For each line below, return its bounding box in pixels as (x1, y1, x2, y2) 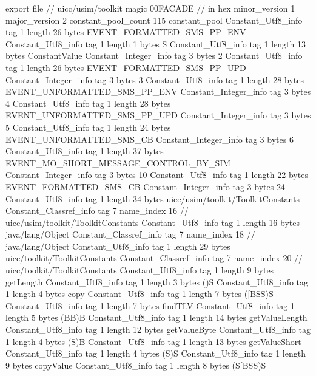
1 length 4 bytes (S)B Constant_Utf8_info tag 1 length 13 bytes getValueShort (5, 335, 301, 347)
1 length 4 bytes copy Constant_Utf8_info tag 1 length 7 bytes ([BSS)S (5, 287, 274, 300)
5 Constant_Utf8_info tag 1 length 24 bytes (5, 120, 171, 133)
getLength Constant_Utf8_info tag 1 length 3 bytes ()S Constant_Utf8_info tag (5, 275, 309, 288)
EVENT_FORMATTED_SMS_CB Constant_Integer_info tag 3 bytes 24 (5, 180, 285, 193)
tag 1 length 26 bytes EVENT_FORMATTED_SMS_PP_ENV (5, 26, 246, 38)
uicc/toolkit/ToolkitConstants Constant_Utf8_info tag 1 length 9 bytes (5, 264, 274, 276)
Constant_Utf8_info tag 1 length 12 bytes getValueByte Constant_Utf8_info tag (5, 323, 311, 336)
